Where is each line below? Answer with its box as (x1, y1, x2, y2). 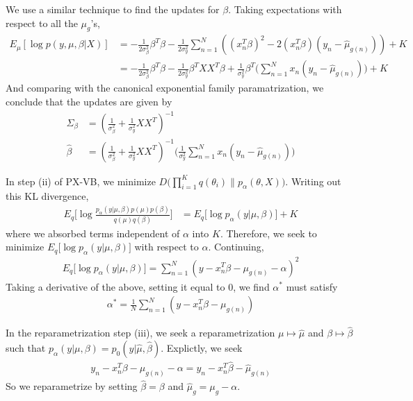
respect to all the (6, 15, 78, 30)
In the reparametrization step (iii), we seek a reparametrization (6, 325, 275, 340)
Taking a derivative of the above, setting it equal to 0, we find (6, 279, 270, 293)
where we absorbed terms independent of (6, 225, 180, 240)
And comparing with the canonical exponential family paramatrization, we (6, 80, 324, 95)
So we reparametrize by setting (6, 379, 138, 393)
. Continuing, (208, 239, 264, 254)
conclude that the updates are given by (6, 94, 172, 108)
